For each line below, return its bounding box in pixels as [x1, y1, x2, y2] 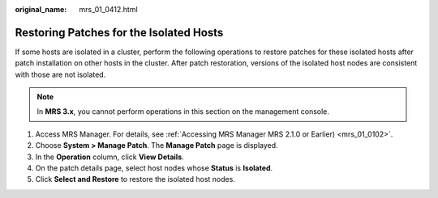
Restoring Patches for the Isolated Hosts [15, 25, 224, 40]
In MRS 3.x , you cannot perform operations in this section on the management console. [36, 107, 330, 116]
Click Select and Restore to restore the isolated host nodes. [35, 175, 235, 184]
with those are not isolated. [15, 70, 106, 79]
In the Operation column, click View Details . [35, 152, 184, 162]
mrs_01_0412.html [79, 5, 138, 14]
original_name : [15, 5, 67, 14]
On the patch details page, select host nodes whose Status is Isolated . [35, 163, 273, 173]
